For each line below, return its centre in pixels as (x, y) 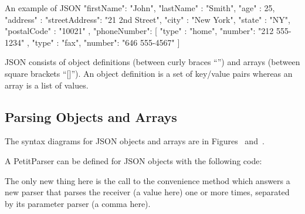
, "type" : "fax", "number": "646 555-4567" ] (103, 42)
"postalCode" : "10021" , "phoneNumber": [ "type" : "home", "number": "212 (139, 31)
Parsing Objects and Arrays (91, 116)
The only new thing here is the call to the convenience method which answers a (148, 180)
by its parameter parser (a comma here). (78, 203)
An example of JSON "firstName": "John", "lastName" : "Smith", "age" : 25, (140, 8)
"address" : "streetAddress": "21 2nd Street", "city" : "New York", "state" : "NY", (148, 19)
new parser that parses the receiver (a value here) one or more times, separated (147, 192)
